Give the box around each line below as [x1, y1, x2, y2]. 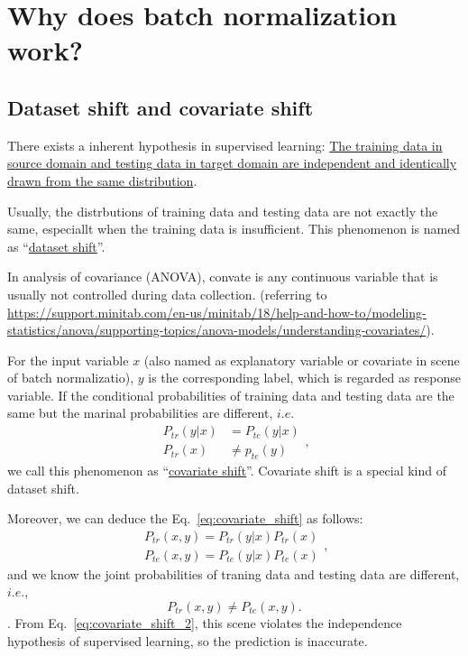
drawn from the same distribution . [7, 171, 197, 189]
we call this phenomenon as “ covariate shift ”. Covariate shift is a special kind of [7, 460, 447, 479]
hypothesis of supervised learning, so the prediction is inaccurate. [7, 631, 368, 650]
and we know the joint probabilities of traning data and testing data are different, [7, 564, 460, 583]
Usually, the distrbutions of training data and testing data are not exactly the [7, 201, 438, 220]
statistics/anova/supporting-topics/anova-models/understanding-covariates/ [7, 320, 427, 339]
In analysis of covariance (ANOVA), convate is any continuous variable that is [7, 267, 438, 286]
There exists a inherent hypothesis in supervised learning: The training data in [7, 135, 443, 154]
